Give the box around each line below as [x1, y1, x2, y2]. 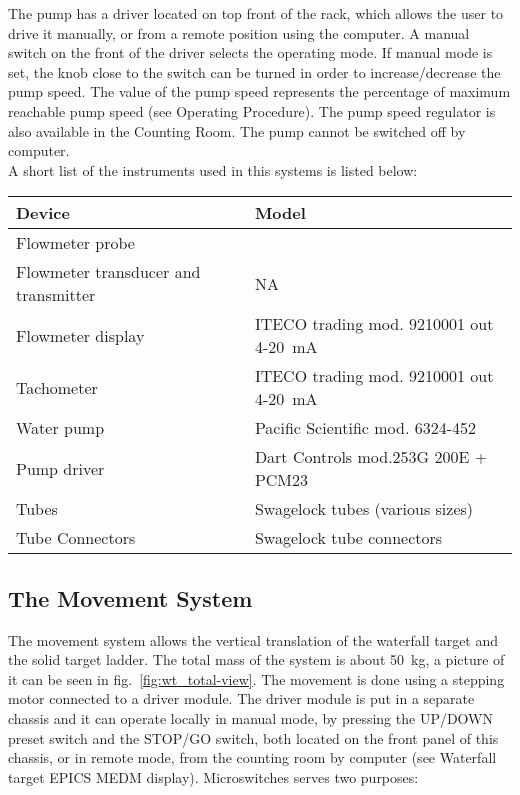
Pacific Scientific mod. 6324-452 [254, 416, 476, 440]
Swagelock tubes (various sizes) [254, 497, 474, 521]
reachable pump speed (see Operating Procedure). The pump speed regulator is [8, 100, 496, 121]
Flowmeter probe [16, 231, 135, 255]
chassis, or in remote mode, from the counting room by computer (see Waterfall [8, 747, 497, 768]
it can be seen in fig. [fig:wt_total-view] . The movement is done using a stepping [8, 668, 505, 689]
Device [16, 201, 70, 225]
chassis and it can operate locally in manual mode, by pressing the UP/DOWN [8, 707, 494, 728]
